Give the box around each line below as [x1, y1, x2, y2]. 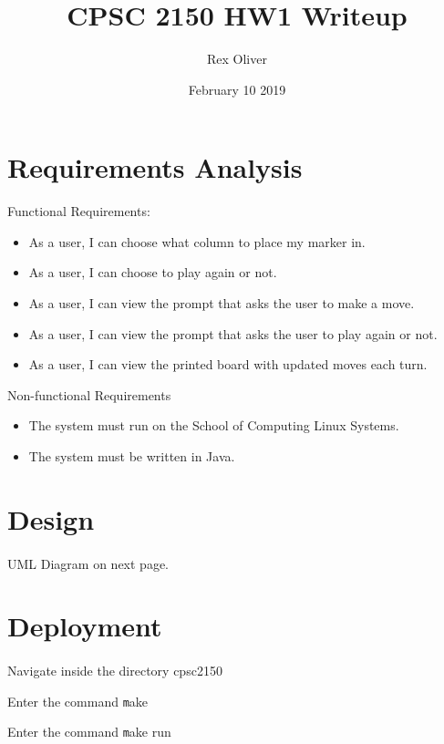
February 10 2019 [188, 79, 286, 98]
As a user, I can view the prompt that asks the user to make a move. [28, 294, 415, 313]
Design [7, 500, 95, 537]
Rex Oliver [207, 49, 267, 68]
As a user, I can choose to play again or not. [28, 263, 277, 282]
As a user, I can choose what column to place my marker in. [28, 232, 366, 251]
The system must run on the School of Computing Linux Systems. [28, 416, 399, 435]
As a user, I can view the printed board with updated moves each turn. [28, 355, 428, 374]
